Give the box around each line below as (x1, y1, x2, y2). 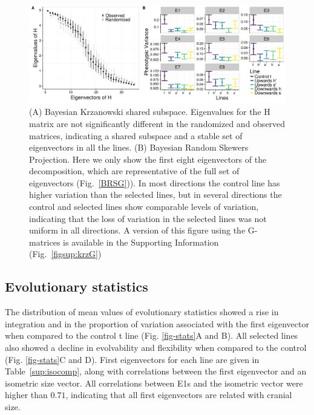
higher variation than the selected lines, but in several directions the (29, 188, 282, 201)
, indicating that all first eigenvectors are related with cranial (65, 388, 292, 401)
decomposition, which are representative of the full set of (29, 165, 240, 177)
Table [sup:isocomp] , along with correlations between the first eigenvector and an (5, 365, 307, 377)
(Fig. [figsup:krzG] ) (29, 247, 102, 260)
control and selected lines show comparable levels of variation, (29, 200, 259, 213)
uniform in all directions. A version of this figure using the (29, 224, 246, 237)
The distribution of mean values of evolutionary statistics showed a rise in (5, 306, 279, 318)
